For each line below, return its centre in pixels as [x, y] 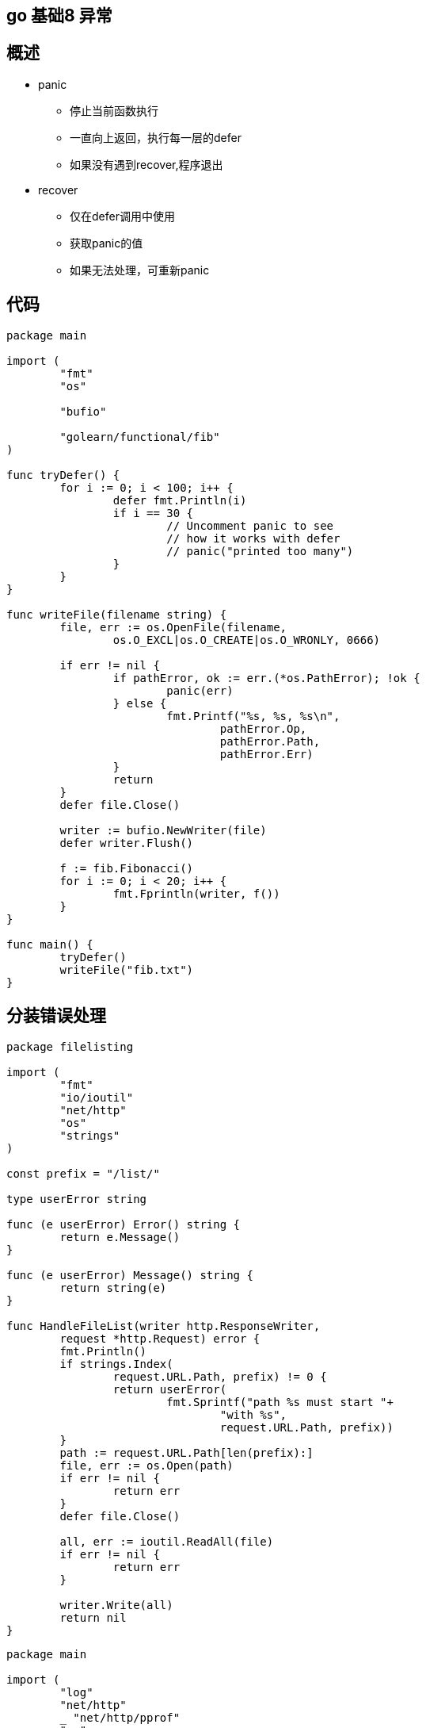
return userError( [170, 1389]
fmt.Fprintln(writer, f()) [196, 893]
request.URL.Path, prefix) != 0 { [220, 1376]
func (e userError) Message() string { [130, 1275]
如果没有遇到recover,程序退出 [146, 164]
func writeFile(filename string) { [117, 614]
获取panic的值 [106, 243]
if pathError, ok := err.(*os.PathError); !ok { [266, 678]
